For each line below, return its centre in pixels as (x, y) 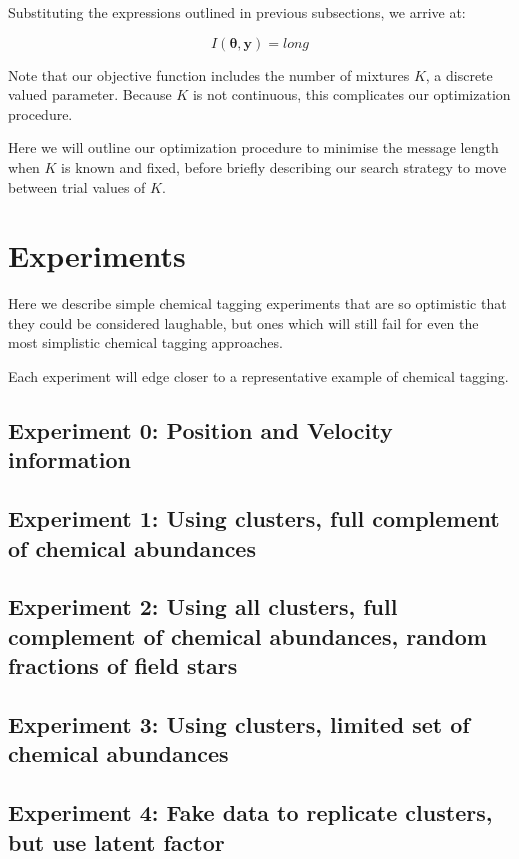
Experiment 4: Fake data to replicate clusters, (250, 812)
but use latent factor (116, 841)
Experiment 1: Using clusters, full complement (254, 518)
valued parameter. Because (90, 94)
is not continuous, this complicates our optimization (351, 94)
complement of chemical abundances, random (247, 635)
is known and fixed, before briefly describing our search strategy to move (284, 166)
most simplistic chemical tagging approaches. (145, 342)
